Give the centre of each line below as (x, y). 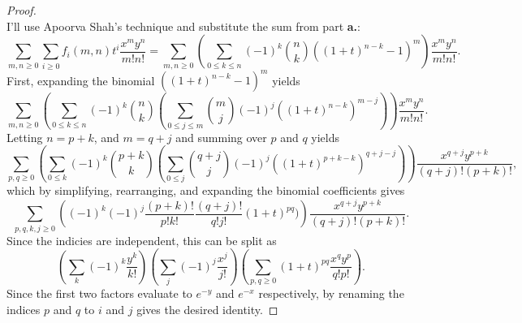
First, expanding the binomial (81, 80)
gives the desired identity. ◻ (207, 309)
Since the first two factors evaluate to (99, 293)
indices (24, 309)
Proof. (22, 10)
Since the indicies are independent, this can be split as (142, 240)
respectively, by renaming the (331, 293)
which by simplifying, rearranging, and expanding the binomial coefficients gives (206, 190)
